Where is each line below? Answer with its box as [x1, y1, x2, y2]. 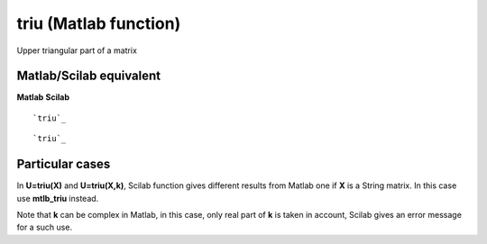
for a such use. [16, 221, 72, 233]
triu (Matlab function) [16, 14, 181, 33]
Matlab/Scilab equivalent [16, 68, 161, 84]
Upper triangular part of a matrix [16, 45, 137, 56]
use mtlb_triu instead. [16, 193, 99, 203]
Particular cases [16, 157, 111, 172]
